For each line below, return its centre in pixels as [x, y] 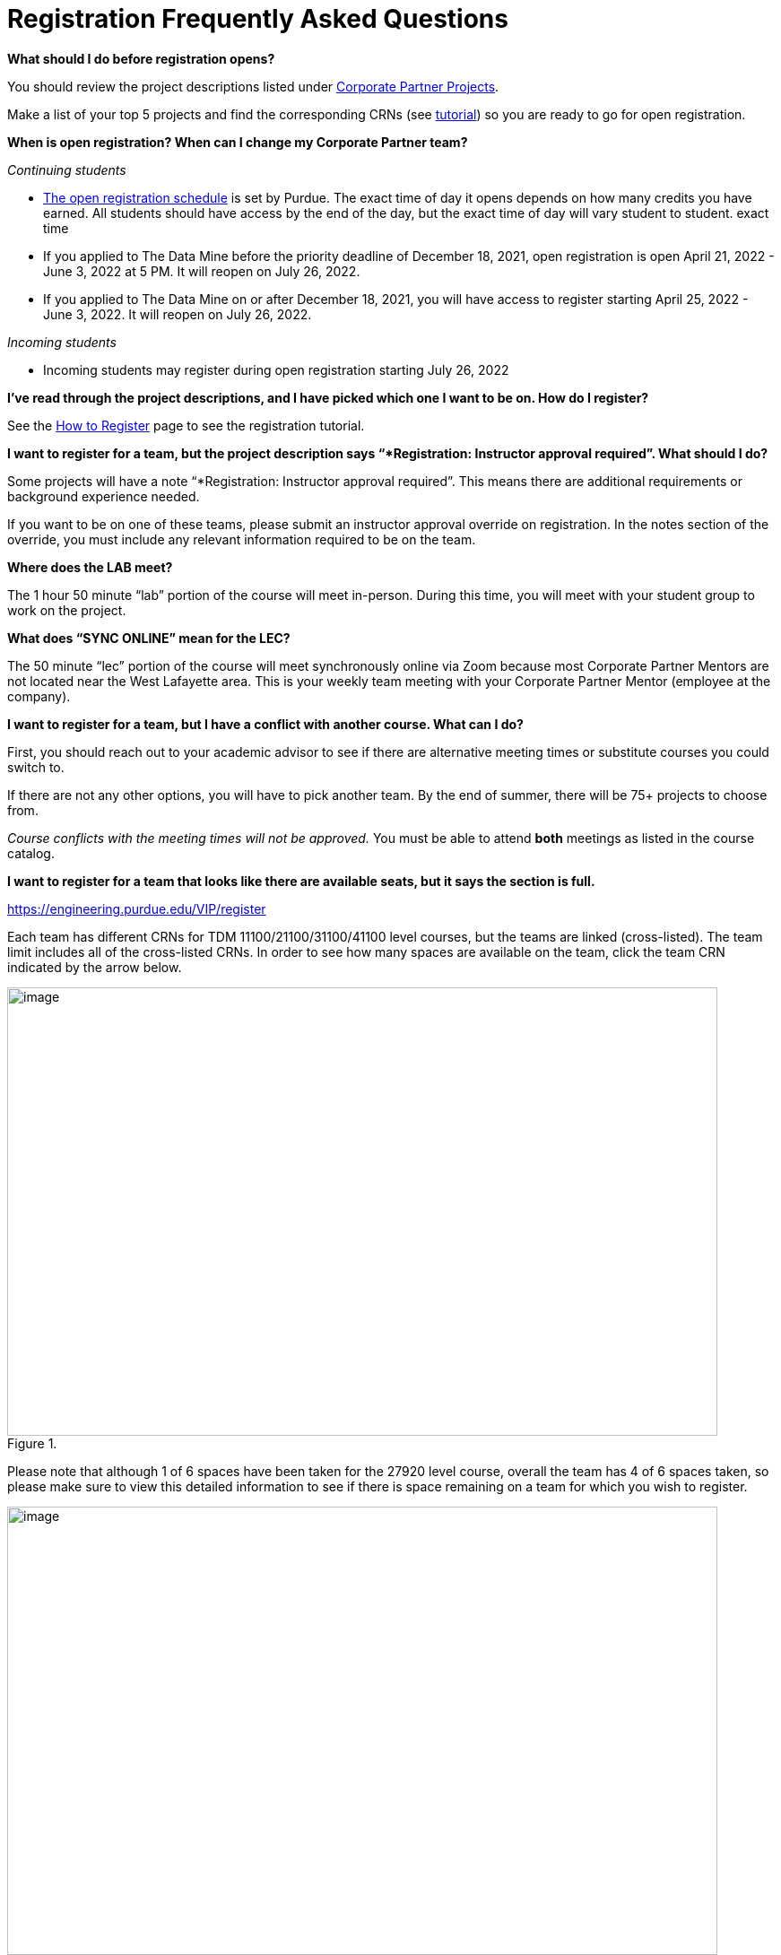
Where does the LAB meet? [90, 567]
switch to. [36, 767]
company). [39, 696]
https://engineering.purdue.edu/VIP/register [137, 908]
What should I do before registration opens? [141, 58]
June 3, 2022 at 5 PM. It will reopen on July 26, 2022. [202, 271]
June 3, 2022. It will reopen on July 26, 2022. [178, 314]
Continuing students [67, 169]
